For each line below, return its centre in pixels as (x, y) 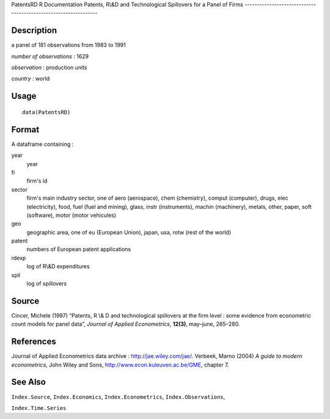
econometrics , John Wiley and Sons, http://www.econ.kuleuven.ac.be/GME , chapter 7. (120, 365)
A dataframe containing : (42, 144)
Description (34, 31)
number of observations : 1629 (50, 56)
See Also (28, 382)
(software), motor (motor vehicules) (71, 215)
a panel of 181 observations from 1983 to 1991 (69, 45)
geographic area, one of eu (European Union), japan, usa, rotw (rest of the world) (129, 232)
